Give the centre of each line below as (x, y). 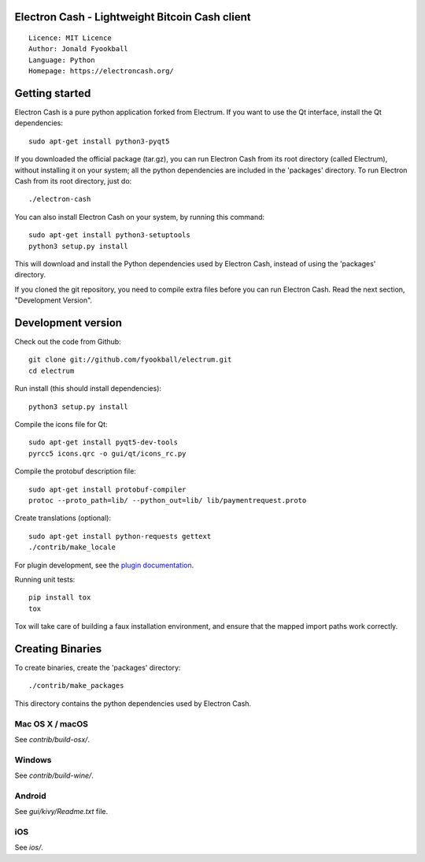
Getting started (53, 93)
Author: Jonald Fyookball (79, 49)
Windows (33, 760)
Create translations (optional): (63, 518)
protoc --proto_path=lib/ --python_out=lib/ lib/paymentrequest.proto (168, 500)
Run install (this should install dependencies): (88, 388)
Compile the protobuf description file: (76, 471)
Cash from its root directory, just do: (73, 181)
